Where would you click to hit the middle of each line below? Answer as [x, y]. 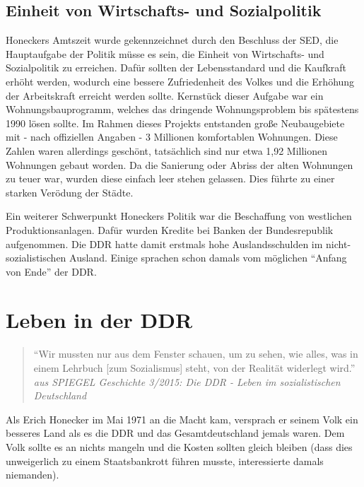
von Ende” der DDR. [51, 271]
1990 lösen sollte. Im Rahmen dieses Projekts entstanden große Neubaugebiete [175, 123]
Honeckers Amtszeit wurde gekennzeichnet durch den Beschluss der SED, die [172, 40]
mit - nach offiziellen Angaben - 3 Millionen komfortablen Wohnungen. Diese [172, 137]
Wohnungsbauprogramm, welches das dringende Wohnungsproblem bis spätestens [182, 109]
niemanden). [33, 475]
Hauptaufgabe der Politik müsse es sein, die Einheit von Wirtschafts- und [165, 53]
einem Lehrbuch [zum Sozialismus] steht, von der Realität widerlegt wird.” [194, 368]
